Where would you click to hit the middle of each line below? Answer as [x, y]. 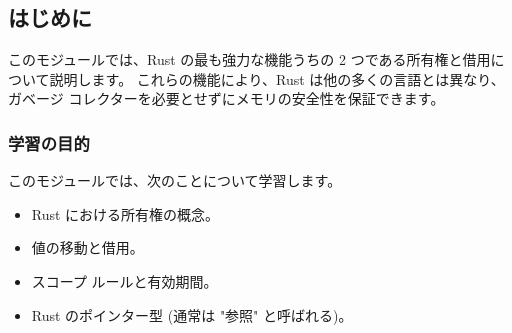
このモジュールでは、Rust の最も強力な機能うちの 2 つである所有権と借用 [249, 59]
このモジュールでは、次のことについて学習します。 [175, 180]
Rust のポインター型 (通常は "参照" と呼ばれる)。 [192, 314]
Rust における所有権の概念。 [125, 213]
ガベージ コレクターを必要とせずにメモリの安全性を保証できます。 [226, 98]
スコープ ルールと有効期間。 [124, 280]
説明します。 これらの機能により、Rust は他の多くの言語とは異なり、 [277, 78]
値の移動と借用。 [87, 247]
